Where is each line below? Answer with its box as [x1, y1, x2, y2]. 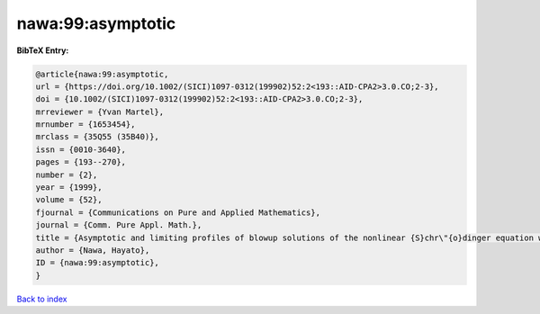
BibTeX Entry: [16, 45, 69, 56]
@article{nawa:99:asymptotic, [35, 68, 169, 79]
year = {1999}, [35, 183, 103, 193]
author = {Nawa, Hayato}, [35, 246, 150, 256]
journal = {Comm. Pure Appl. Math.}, [35, 220, 202, 230]
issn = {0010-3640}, [35, 144, 126, 155]
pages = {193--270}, [35, 157, 126, 167]
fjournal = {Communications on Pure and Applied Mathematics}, [35, 207, 321, 218]
